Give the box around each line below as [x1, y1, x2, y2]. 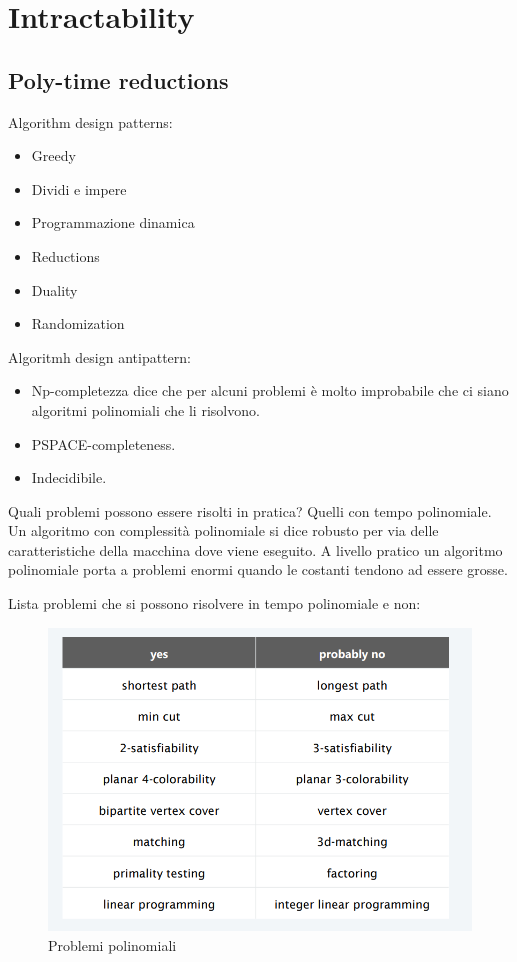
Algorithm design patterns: [8, 111, 173, 132]
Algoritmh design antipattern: [8, 346, 191, 367]
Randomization [31, 313, 125, 334]
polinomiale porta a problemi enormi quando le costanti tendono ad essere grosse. [8, 559, 508, 580]
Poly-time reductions [8, 64, 229, 95]
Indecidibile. [31, 467, 107, 488]
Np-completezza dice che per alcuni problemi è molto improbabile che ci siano [31, 380, 509, 401]
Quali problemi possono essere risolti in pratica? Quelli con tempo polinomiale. [8, 500, 492, 521]
